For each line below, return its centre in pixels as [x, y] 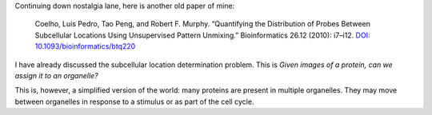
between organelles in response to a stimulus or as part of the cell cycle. [134, 101]
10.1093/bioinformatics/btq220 [85, 46]
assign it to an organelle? [57, 75]
